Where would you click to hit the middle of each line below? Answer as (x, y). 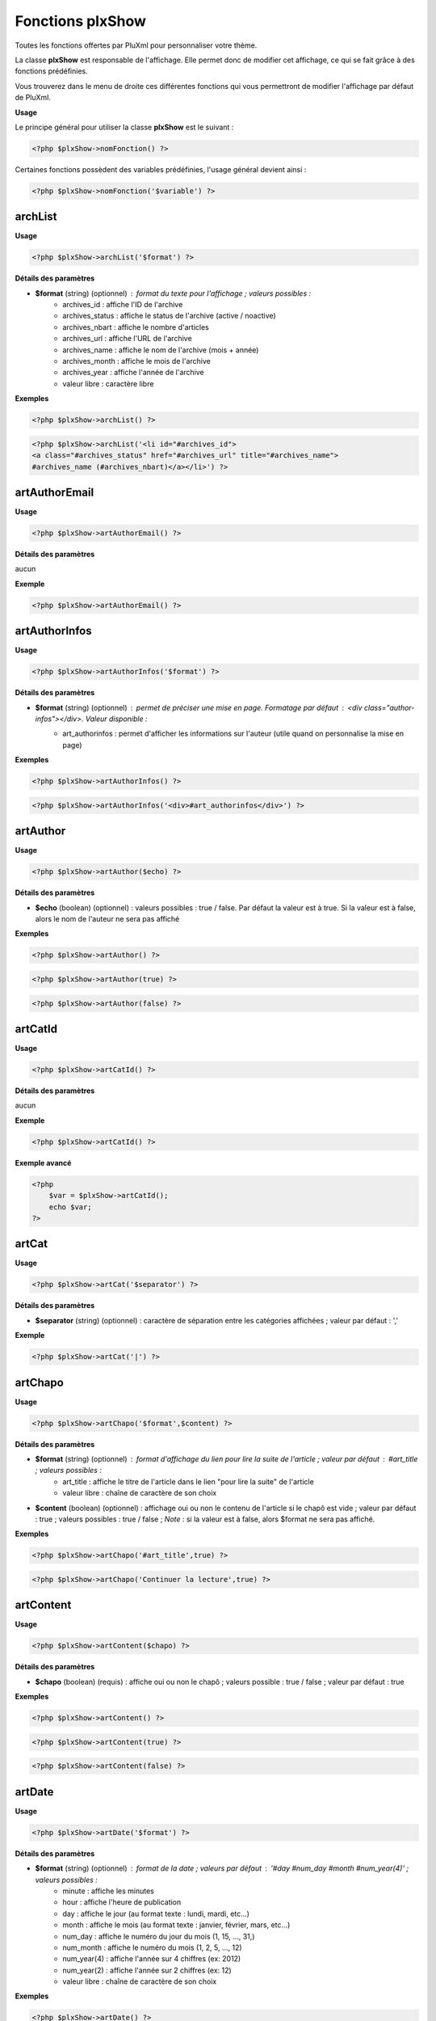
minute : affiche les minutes (109, 1891)
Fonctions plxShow (81, 21)
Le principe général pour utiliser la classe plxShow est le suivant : (124, 127)
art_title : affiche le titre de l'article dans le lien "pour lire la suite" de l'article (188, 1481)
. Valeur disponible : (114, 719)
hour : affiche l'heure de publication (122, 1902)
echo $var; (70, 1207)
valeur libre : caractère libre (108, 383)
